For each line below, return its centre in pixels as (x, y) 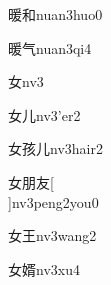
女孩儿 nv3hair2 (55, 148)
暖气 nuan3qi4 (50, 47)
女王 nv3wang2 (52, 235)
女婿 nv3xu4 (44, 268)
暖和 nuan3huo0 (55, 14)
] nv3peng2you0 (53, 201)
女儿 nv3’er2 (44, 114)
